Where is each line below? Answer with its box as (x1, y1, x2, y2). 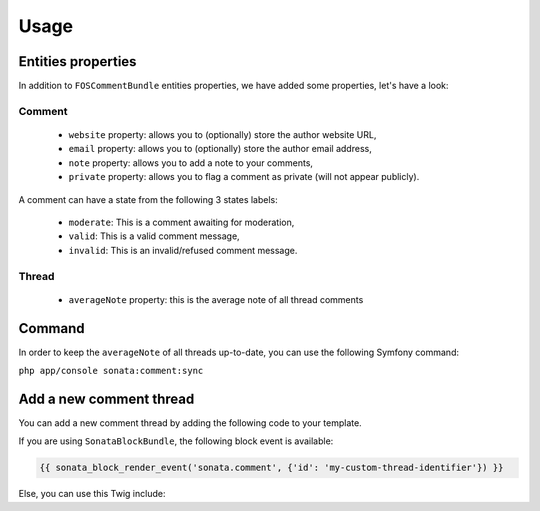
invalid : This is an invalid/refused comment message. (68, 244, 298, 256)
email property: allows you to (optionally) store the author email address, (68, 143, 372, 155)
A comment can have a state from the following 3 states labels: (18, 193, 279, 205)
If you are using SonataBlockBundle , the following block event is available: (18, 435, 334, 447)
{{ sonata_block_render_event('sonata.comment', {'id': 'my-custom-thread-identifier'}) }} (39, 462, 504, 474)
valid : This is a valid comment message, (68, 230, 240, 242)
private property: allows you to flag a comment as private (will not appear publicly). (68, 171, 420, 183)
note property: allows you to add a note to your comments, (68, 156, 314, 169)
